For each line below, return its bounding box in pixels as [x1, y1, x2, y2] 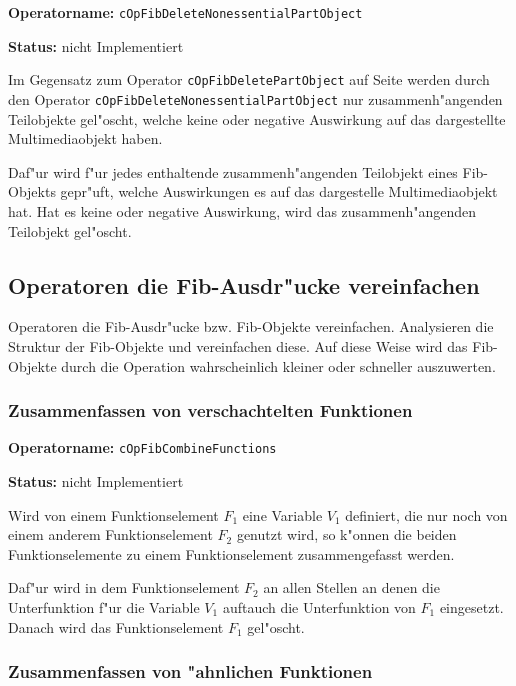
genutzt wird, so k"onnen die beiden [236, 524, 457, 545]
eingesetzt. [439, 596, 504, 617]
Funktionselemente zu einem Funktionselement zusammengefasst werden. [8, 543, 455, 564]
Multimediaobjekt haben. [8, 128, 163, 149]
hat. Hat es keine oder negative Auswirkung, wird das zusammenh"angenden [8, 200, 477, 221]
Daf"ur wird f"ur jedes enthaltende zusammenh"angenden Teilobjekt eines [8, 161, 458, 182]
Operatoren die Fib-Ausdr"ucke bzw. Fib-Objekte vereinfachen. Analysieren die [8, 316, 494, 337]
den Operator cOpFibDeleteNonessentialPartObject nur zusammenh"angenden [8, 88, 503, 109]
